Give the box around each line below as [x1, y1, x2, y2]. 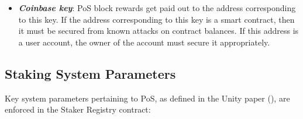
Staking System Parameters [5, 64, 176, 82]
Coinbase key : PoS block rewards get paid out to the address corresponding [18, 2, 296, 13]
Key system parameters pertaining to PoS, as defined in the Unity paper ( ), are [5, 92, 290, 104]
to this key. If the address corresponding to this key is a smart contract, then [18, 13, 295, 25]
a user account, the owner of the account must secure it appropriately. [18, 36, 270, 48]
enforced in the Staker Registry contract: [5, 103, 151, 116]
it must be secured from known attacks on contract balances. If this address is [18, 24, 299, 37]
